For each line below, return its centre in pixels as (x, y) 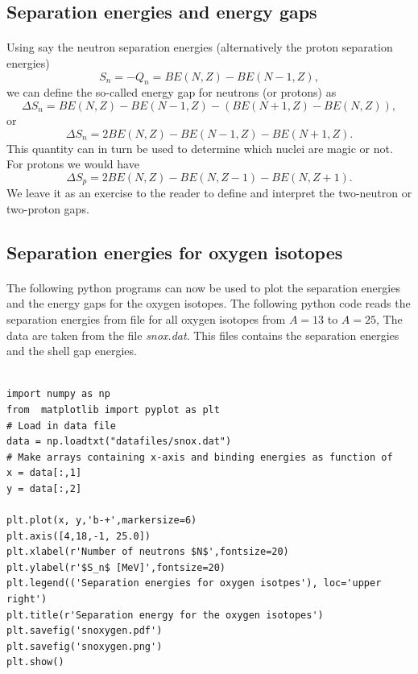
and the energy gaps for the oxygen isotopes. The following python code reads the (209, 303)
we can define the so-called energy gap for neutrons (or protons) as (172, 92)
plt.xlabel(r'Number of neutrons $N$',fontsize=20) (148, 552)
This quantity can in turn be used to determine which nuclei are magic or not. (200, 148)
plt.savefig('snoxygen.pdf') (85, 631)
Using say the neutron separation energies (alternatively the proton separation (200, 47)
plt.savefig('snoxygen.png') (85, 646)
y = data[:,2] (44, 488)
